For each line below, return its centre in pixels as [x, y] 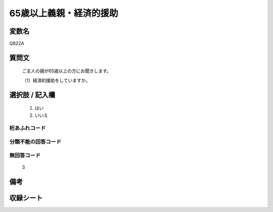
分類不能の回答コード [35, 142]
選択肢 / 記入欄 [32, 95]
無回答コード [25, 155]
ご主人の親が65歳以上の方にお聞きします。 [66, 71]
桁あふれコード [28, 128]
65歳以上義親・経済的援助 [64, 13]
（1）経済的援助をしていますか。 [56, 80]
